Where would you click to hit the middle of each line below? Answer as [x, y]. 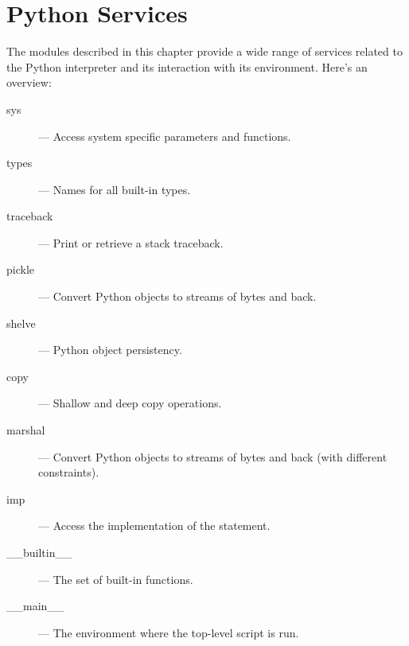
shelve [21, 323]
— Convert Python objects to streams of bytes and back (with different [213, 456]
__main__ [35, 606]
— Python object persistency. [110, 350]
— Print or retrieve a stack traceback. [131, 242]
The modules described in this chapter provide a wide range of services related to [204, 51]
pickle [20, 269]
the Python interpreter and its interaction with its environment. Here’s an [187, 66]
